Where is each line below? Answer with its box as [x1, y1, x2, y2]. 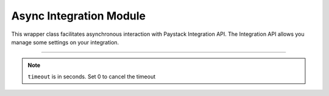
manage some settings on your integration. [11, 38, 119, 46]
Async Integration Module [11, 9, 146, 22]
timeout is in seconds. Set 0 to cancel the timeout [27, 73, 155, 80]
